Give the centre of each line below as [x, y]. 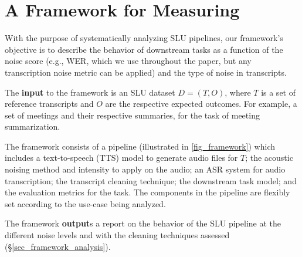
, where [238, 92]
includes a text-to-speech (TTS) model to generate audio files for [121, 158]
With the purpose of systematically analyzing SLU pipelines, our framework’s [144, 38]
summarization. [33, 126]
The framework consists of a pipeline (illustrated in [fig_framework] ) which [140, 146]
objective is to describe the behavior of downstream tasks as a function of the [144, 49]
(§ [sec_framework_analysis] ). [58, 246]
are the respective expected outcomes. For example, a [201, 104]
